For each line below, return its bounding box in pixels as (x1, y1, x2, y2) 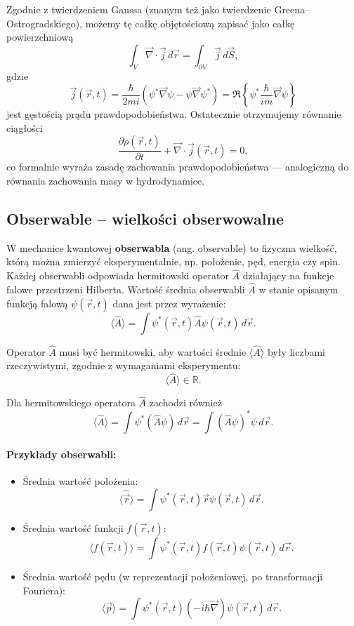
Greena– (274, 2, 310, 16)
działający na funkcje (242, 268, 334, 283)
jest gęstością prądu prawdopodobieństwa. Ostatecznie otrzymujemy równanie (6, 107, 341, 121)
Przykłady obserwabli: (6, 447, 117, 462)
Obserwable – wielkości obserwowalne (6, 207, 284, 229)
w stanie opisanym (258, 282, 339, 296)
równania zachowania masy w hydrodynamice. (6, 173, 205, 187)
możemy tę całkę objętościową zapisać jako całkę (85, 15, 295, 30)
